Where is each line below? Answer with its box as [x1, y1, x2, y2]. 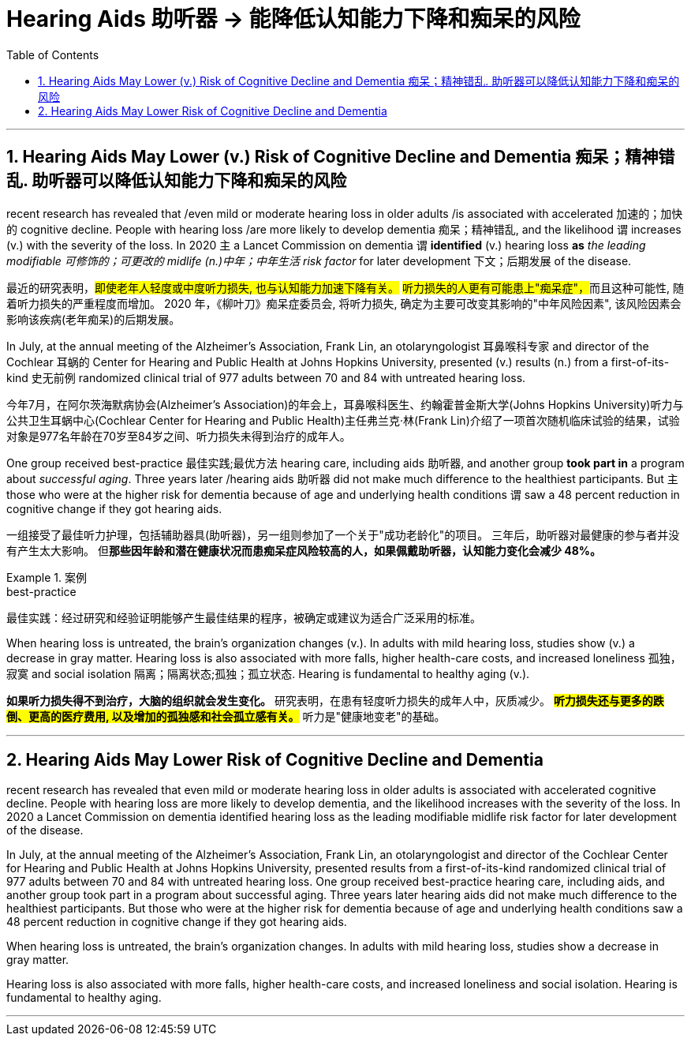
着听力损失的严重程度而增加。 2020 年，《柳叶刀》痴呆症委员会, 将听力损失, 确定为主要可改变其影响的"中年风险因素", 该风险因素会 [6, 296, 682, 310]
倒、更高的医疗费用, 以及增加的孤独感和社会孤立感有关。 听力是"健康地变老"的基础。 [6, 709, 446, 723]
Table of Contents [6, 47, 99, 62]
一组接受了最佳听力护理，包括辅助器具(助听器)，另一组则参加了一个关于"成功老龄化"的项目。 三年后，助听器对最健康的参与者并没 [6, 527, 680, 542]
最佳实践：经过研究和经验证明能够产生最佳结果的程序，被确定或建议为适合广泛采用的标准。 [6, 610, 481, 624]
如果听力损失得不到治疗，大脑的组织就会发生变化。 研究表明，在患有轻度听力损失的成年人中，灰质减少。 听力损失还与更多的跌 [6, 693, 664, 707]
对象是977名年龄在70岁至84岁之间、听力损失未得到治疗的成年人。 [6, 429, 351, 443]
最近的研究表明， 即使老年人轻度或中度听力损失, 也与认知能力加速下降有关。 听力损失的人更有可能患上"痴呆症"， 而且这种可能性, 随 [6, 280, 684, 294]
